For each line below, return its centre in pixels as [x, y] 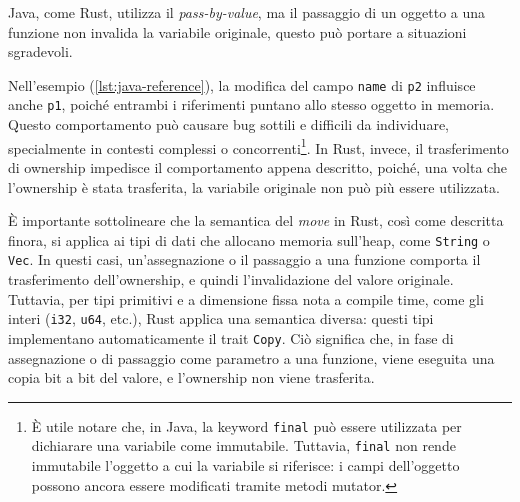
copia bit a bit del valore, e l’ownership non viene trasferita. [191, 377]
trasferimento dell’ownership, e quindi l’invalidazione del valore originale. [231, 279]
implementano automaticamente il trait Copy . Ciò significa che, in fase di [231, 337]
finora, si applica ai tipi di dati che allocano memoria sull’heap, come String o [249, 239]
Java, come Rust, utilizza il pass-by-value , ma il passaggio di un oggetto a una [247, 12]
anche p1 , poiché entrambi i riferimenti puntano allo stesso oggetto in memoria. [251, 104]
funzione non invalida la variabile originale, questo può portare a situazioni [237, 31]
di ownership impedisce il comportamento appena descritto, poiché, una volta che [257, 166]
